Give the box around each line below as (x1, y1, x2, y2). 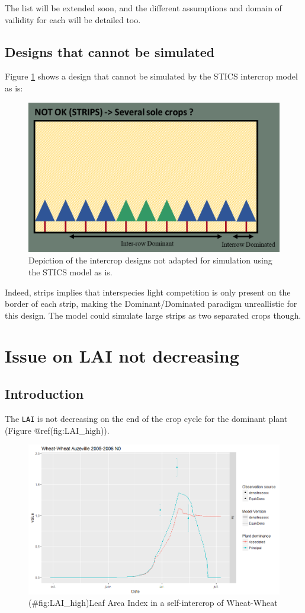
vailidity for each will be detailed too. (5, 13, 141, 26)
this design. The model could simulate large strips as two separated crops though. (5, 309, 301, 321)
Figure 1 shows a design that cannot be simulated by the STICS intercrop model (5, 70, 298, 82)
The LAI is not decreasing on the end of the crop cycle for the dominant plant (5, 412, 288, 424)
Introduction (5, 385, 84, 403)
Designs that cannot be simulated (5, 42, 215, 61)
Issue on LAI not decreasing (5, 344, 239, 368)
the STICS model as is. (28, 265, 113, 278)
